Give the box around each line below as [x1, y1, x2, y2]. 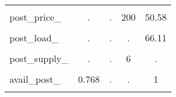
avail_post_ [9, 72, 60, 86]
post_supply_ [9, 51, 69, 65]
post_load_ [9, 31, 59, 44]
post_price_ [9, 10, 62, 24]
